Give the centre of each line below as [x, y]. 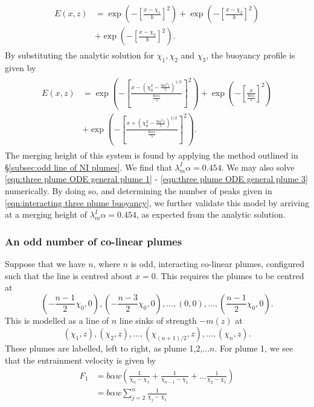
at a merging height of [46, 214]
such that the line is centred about [69, 275]
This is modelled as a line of [57, 320]
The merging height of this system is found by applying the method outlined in [152, 155]
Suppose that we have [45, 263]
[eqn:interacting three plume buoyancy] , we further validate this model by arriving [157, 202]
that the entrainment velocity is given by [81, 360]
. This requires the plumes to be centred [230, 275]
